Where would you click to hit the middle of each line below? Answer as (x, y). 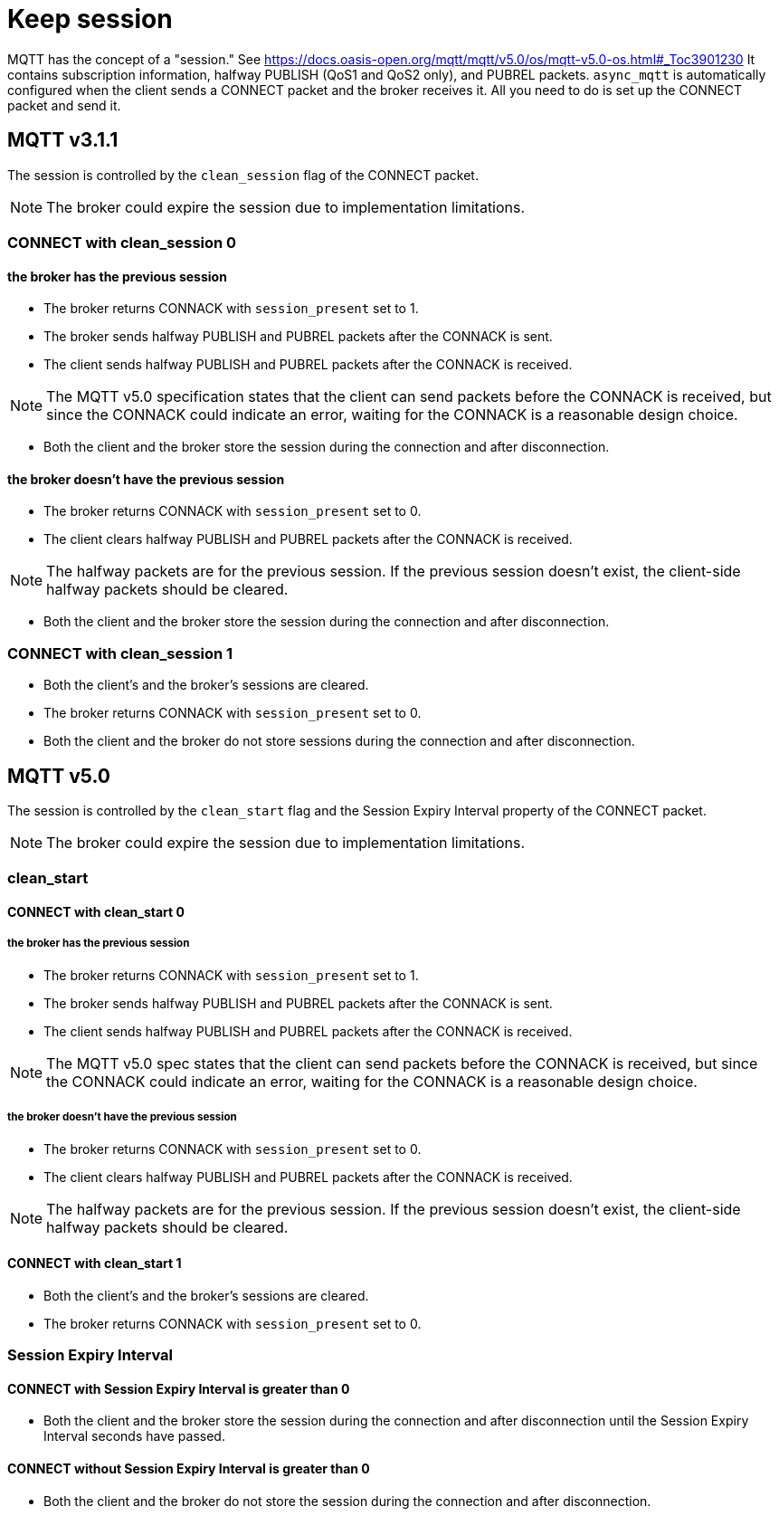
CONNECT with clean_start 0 (96, 911)
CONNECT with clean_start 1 (95, 1263)
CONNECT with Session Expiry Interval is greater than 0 (179, 1388)
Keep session (90, 19)
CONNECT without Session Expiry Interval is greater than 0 (189, 1468)
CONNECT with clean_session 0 (122, 242)
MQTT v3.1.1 (63, 140)
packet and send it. (64, 105)
